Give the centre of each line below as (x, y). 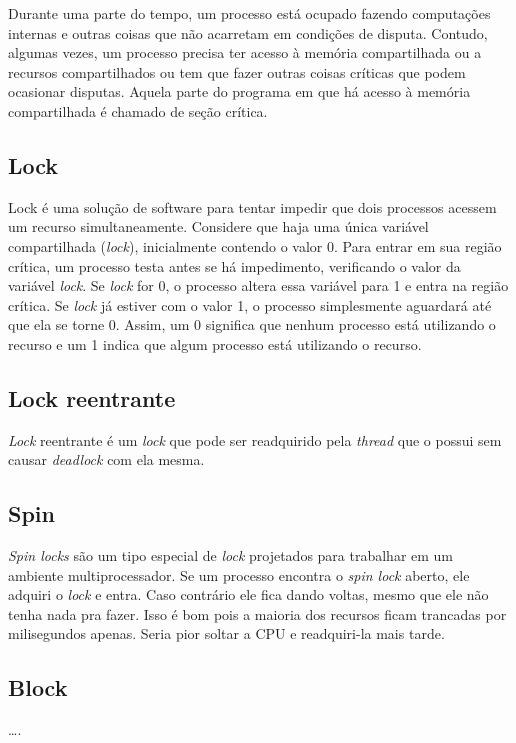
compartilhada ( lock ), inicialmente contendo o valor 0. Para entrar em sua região (255, 245)
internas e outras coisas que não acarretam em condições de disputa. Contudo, (248, 32)
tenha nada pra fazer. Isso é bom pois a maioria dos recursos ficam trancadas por (257, 613)
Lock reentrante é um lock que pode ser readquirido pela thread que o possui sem (255, 439)
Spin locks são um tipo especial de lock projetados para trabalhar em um (231, 555)
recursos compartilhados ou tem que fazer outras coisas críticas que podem (237, 71)
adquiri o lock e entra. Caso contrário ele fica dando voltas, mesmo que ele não (248, 594)
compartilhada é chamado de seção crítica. (138, 110)
